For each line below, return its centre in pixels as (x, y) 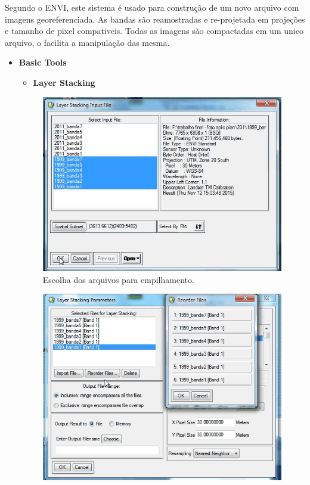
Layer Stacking (64, 82)
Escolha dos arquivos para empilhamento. (118, 279)
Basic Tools (43, 62)
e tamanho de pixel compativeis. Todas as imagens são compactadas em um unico (154, 31)
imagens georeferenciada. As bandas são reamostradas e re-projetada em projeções (155, 19)
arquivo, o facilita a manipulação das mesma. (87, 42)
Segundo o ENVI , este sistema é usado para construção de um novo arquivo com (152, 7)
